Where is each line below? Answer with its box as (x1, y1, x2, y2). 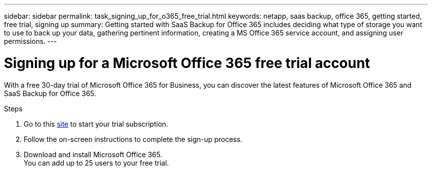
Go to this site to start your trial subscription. (24, 119, 168, 128)
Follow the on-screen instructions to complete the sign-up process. (24, 135, 243, 143)
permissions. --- (4, 37, 57, 45)
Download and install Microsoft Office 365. (24, 150, 162, 159)
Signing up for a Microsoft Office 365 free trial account (4, 54, 370, 71)
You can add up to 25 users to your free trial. (24, 158, 169, 167)
